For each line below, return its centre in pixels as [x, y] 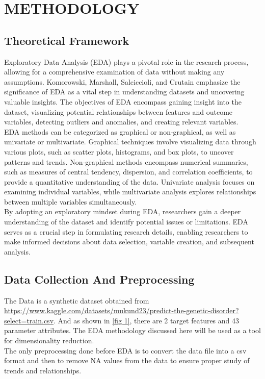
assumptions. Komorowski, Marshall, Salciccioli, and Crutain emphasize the [122, 81]
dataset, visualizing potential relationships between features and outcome [118, 111]
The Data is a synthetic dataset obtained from [77, 300]
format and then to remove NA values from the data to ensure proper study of [127, 360]
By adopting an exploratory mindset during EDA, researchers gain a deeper [123, 211]
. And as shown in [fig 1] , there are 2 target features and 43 [147, 320]
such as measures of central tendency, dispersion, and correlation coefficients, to [128, 172]
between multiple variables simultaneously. [71, 201]
